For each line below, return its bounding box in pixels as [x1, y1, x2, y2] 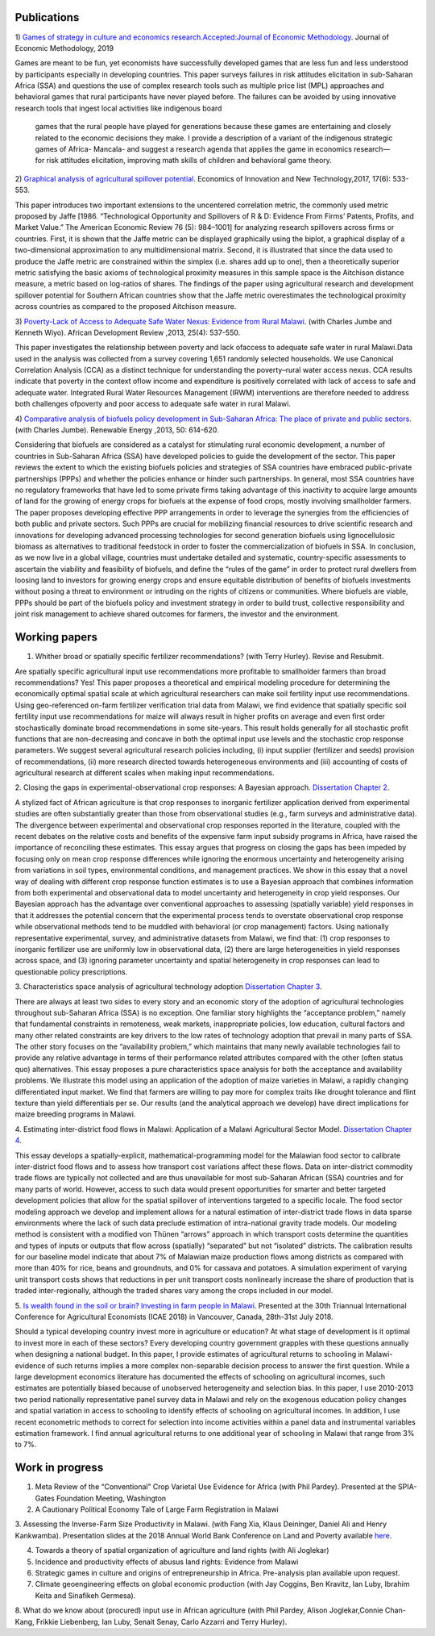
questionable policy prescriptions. [14, 966, 128, 976]
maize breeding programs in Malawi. [14, 1109, 136, 1119]
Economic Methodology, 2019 [14, 43, 114, 52]
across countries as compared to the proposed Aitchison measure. [14, 302, 237, 311]
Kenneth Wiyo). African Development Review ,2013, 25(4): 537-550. [14, 328, 241, 337]
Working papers [14, 630, 98, 645]
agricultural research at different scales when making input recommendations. [14, 768, 275, 778]
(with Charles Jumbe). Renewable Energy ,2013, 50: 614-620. [14, 425, 219, 435]
